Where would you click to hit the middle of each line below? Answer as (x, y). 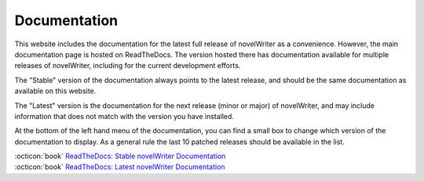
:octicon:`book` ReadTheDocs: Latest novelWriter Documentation (120, 167)
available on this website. (55, 91)
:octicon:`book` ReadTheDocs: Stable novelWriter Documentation (120, 156)
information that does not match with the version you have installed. (124, 116)
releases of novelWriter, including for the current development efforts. (128, 66)
